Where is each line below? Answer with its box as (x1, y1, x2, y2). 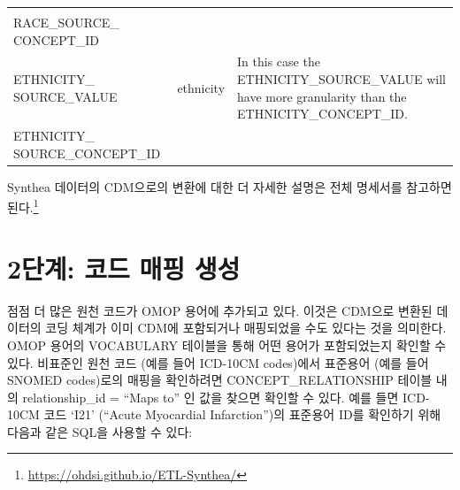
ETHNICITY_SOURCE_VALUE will (237, 70, 446, 88)
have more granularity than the (237, 87, 407, 105)
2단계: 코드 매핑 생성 (7, 249, 241, 286)
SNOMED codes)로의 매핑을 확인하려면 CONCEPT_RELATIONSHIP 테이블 (7, 371, 433, 389)
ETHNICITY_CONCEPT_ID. (237, 104, 408, 123)
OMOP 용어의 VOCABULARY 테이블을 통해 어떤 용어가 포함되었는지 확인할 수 (7, 335, 447, 354)
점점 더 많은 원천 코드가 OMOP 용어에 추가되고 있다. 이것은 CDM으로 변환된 (7, 301, 433, 319)
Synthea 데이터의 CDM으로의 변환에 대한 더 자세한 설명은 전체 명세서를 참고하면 (7, 177, 452, 195)
